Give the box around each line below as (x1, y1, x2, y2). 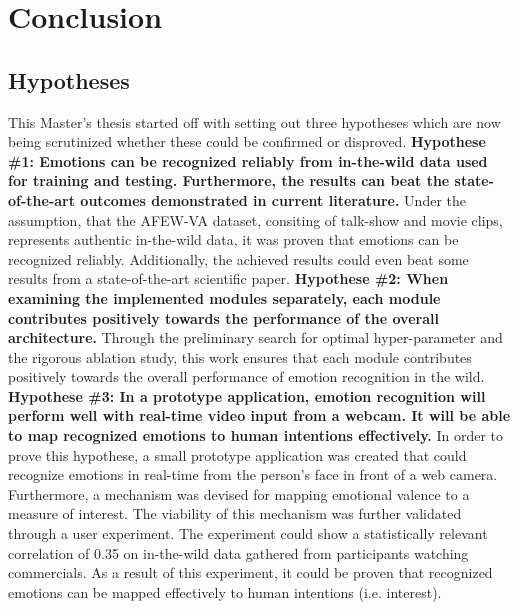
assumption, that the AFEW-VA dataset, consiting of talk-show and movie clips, (8, 209, 503, 230)
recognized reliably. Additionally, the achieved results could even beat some (8, 248, 469, 269)
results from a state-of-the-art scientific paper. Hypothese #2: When (8, 268, 449, 289)
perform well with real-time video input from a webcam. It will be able (8, 405, 511, 426)
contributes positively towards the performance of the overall (8, 307, 439, 328)
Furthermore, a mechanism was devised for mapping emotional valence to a (8, 483, 470, 504)
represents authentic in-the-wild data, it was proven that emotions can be (8, 229, 459, 250)
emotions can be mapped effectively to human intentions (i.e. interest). (8, 581, 442, 602)
